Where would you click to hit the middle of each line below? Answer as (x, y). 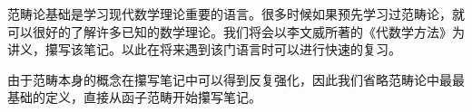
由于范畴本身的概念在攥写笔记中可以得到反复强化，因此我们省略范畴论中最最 (236, 79)
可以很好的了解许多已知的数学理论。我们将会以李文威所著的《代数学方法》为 (236, 31)
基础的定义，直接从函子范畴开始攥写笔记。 (134, 97)
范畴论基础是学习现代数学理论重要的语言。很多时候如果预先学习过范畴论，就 (236, 14)
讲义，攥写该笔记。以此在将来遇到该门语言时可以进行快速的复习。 (204, 49)
